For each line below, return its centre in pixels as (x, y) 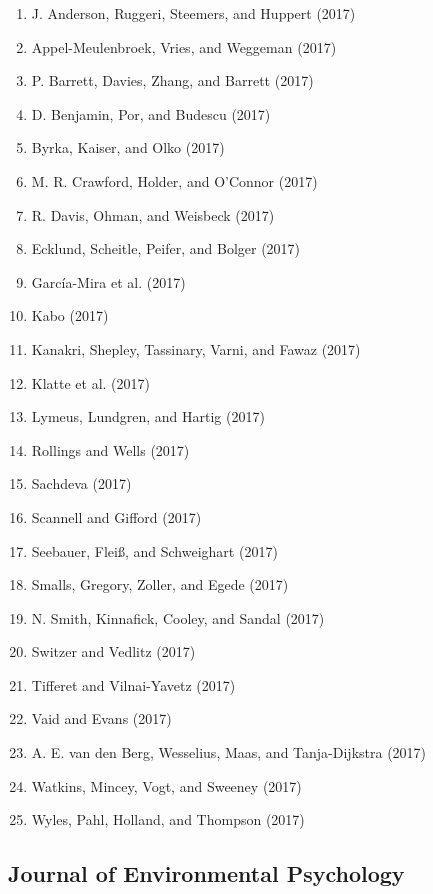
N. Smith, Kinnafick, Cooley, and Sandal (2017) (178, 617)
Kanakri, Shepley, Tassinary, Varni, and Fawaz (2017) (196, 348)
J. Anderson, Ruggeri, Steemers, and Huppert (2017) (193, 13)
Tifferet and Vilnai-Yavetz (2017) (133, 684)
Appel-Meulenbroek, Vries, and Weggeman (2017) (184, 46)
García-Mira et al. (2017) (108, 281)
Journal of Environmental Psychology (206, 873)
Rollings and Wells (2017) (110, 449)
